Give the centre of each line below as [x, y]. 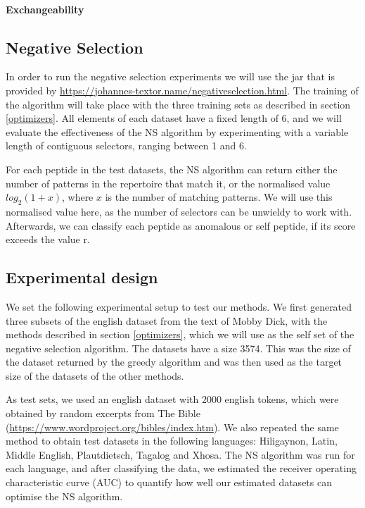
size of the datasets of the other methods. [95, 375]
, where [77, 197]
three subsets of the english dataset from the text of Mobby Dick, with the [167, 320]
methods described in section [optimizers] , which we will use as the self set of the [180, 334]
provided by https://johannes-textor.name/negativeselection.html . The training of [182, 90]
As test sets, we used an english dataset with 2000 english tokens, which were [172, 399]
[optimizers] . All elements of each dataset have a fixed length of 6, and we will [174, 118]
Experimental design [82, 277]
